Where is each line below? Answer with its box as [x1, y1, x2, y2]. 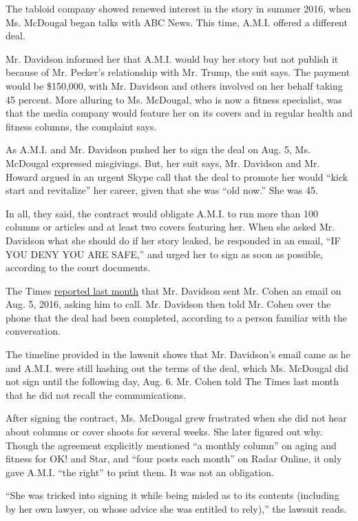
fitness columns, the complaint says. [6, 119, 157, 133]
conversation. [6, 324, 61, 338]
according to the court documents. [6, 260, 151, 275]
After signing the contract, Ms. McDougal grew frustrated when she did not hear [6, 411, 347, 425]
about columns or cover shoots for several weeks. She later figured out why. [6, 424, 323, 439]
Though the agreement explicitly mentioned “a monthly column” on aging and [6, 438, 337, 452]
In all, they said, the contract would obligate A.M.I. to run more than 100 [6, 206, 319, 220]
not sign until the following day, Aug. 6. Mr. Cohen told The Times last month [6, 374, 339, 389]
